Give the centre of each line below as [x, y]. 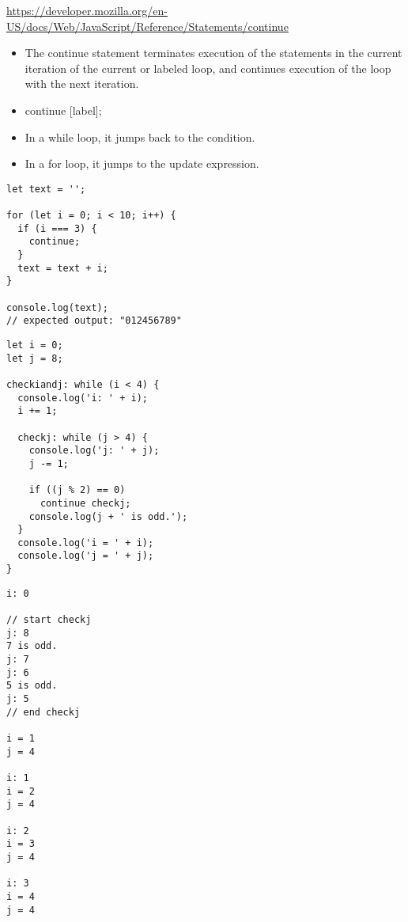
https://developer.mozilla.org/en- [87, 10]
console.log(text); [57, 307]
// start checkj [49, 620]
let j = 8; [35, 358]
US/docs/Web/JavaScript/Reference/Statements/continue [147, 26]
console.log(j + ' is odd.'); [108, 516]
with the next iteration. [82, 83]
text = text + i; [63, 268]
